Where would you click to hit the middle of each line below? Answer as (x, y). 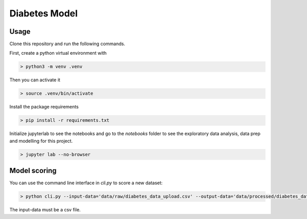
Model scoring (33, 171)
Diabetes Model (43, 13)
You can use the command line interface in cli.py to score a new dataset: (86, 183)
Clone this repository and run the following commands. (67, 44)
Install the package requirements (44, 107)
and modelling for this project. (41, 141)
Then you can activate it (35, 80)
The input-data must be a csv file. (45, 210)
